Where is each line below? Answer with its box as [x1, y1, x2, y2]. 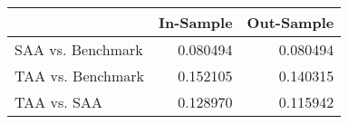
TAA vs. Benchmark [14, 65, 145, 86]
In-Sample [159, 12, 233, 33]
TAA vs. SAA [14, 91, 102, 112]
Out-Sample [246, 12, 334, 33]
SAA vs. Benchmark [14, 39, 143, 60]
